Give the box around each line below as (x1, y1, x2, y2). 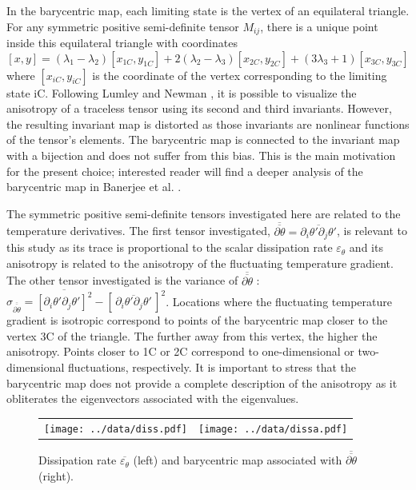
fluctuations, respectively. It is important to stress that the (68, 359, 356, 375)
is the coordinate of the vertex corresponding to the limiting (92, 66, 387, 83)
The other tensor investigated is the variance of (6, 272, 238, 289)
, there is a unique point (260, 18, 378, 34)
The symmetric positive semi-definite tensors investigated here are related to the (6, 205, 401, 221)
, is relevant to (336, 222, 407, 239)
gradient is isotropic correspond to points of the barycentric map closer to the (6, 312, 388, 329)
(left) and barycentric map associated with (133, 452, 342, 468)
